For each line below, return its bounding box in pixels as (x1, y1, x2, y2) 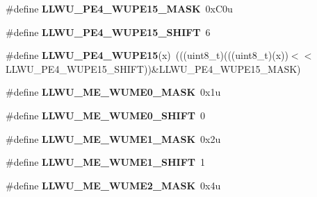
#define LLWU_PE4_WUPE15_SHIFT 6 (6, 24, 211, 39)
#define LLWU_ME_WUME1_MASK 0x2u (6, 131, 221, 146)
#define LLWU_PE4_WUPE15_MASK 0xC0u (6, 1, 233, 15)
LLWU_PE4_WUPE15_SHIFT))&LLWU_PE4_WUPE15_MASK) (6, 61, 301, 76)
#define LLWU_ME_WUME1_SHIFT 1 (6, 155, 206, 169)
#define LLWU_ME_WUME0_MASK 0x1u (6, 85, 221, 99)
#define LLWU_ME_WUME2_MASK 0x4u (6, 178, 221, 192)
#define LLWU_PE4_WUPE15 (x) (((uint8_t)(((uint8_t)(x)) (6, 48, 288, 62)
